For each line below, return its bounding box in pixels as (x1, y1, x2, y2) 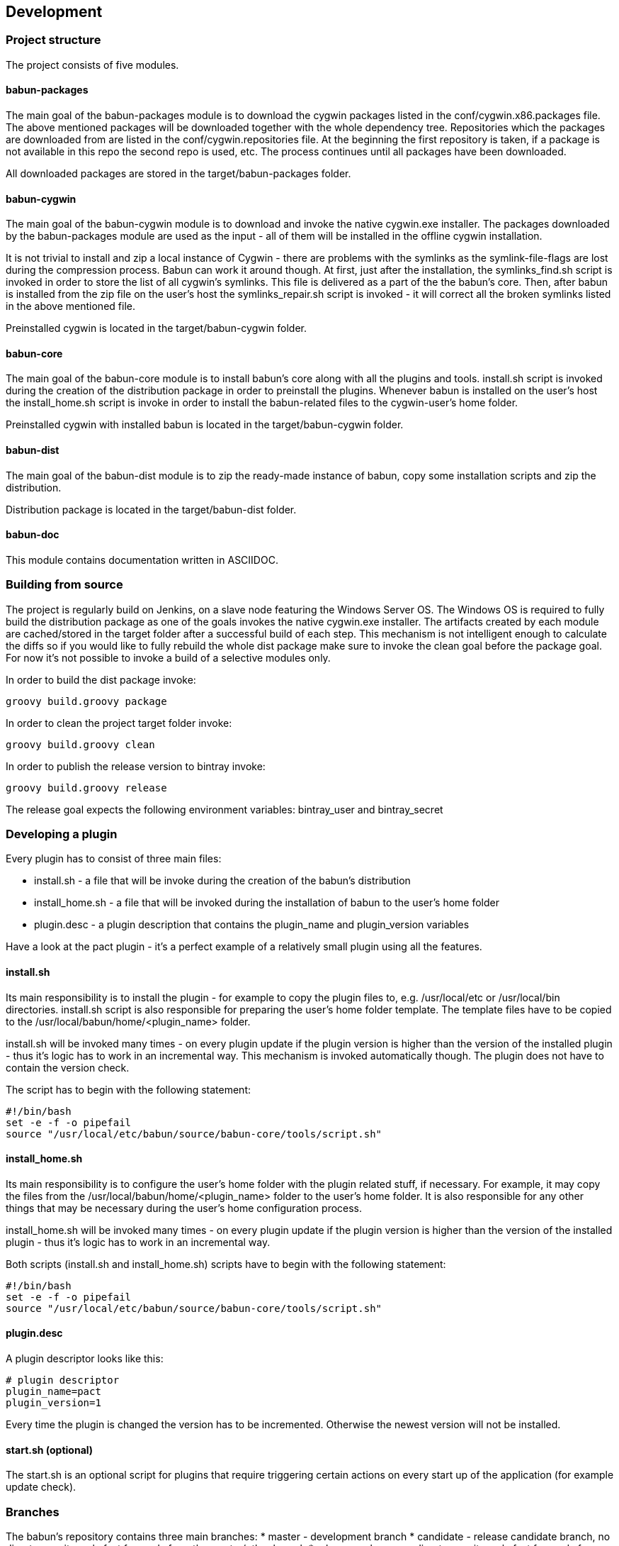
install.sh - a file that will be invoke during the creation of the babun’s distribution (34, 874, 411, 887)
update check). (6, 1481, 76, 1494)
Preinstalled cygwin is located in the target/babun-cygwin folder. (6, 322, 307, 335)
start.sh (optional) (6, 1443, 93, 1456)
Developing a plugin (6, 827, 118, 842)
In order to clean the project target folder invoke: (6, 716, 232, 729)
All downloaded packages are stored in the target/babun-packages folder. (6, 167, 351, 180)
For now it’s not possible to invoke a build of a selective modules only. (6, 651, 331, 664)
